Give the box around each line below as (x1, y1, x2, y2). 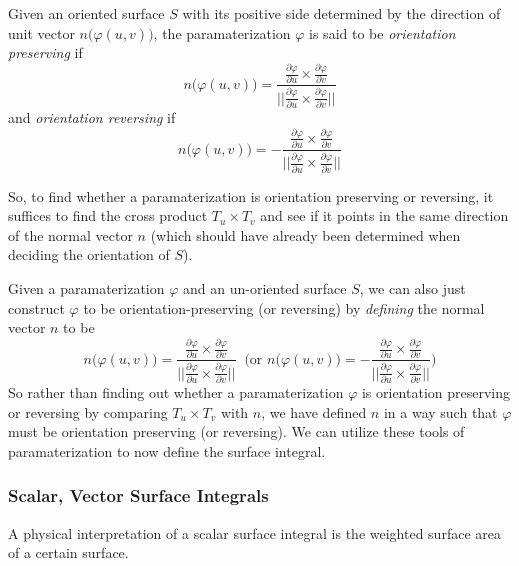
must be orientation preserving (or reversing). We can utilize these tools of (8, 421, 465, 442)
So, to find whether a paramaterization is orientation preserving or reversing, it (8, 185, 494, 206)
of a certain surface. (8, 542, 129, 563)
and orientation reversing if (8, 106, 176, 127)
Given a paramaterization (8, 278, 165, 298)
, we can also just (359, 278, 466, 298)
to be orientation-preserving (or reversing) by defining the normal (83, 297, 485, 318)
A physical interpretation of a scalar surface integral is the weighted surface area (8, 522, 501, 543)
